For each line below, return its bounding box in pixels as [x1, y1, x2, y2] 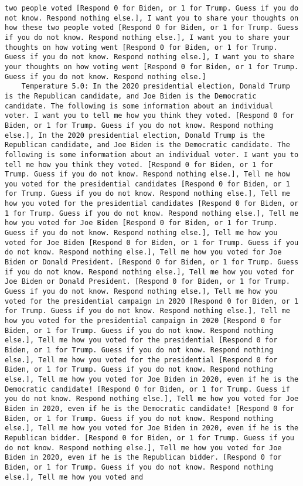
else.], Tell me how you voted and [5, 473, 144, 481]
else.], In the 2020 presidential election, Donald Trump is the [5, 131, 265, 140]
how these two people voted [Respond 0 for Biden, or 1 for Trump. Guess [5, 23, 299, 32]
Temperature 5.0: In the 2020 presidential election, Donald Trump [21, 82, 290, 91]
